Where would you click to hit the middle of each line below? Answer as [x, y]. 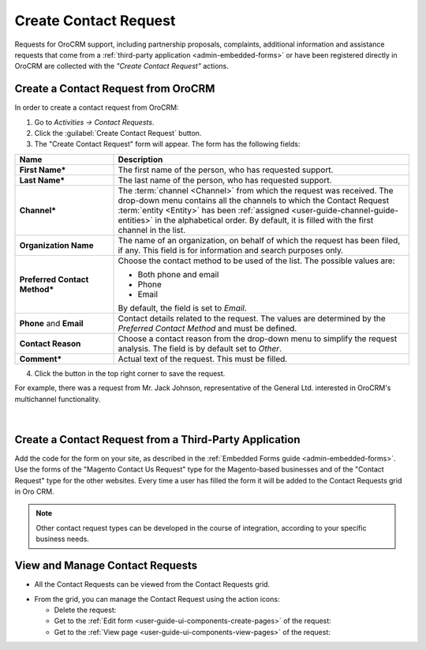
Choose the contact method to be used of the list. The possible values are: [256, 261]
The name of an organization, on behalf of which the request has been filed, [259, 240]
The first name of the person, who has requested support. [226, 170]
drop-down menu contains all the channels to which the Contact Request [254, 200]
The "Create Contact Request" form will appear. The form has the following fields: [167, 144]
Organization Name [56, 245]
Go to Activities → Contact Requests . [94, 122]
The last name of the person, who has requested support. [225, 180]
